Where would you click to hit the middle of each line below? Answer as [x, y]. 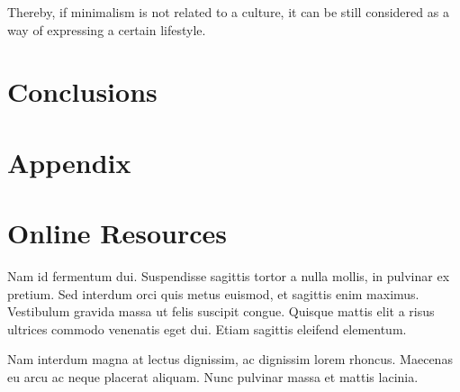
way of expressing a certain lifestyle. [107, 29]
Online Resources [117, 233]
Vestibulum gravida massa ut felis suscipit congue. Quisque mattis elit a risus [221, 311]
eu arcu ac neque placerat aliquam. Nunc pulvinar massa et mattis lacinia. [213, 377]
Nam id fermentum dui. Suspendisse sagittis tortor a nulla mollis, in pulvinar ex [229, 276]
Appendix [69, 162]
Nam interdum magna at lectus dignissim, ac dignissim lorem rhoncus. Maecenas [230, 359]
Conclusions [82, 91]
